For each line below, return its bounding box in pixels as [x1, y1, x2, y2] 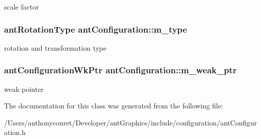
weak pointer [4, 83, 44, 94]
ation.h [4, 127, 26, 137]
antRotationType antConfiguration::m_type [4, 23, 187, 35]
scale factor [4, 2, 39, 12]
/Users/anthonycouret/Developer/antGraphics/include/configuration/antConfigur [4, 117, 257, 127]
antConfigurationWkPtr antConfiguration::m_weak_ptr [4, 64, 237, 76]
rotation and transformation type [4, 42, 107, 53]
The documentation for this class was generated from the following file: [4, 100, 223, 111]
